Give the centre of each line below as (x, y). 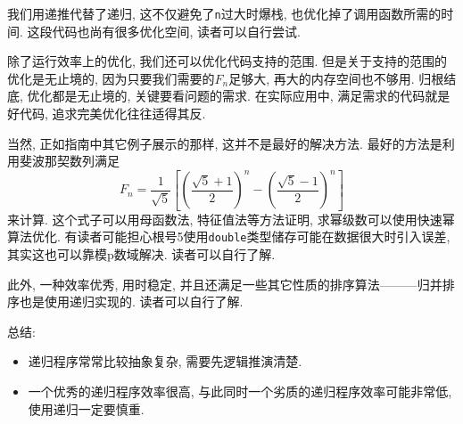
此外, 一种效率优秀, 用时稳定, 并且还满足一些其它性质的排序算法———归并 (225, 284)
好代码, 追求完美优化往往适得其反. (107, 114)
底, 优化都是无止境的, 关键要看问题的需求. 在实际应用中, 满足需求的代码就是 (229, 96)
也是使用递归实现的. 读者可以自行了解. (131, 302)
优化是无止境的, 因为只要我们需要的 (111, 78)
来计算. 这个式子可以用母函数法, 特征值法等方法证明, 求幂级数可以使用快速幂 (231, 219)
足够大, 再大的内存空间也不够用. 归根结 (343, 78)
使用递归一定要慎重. (86, 408)
